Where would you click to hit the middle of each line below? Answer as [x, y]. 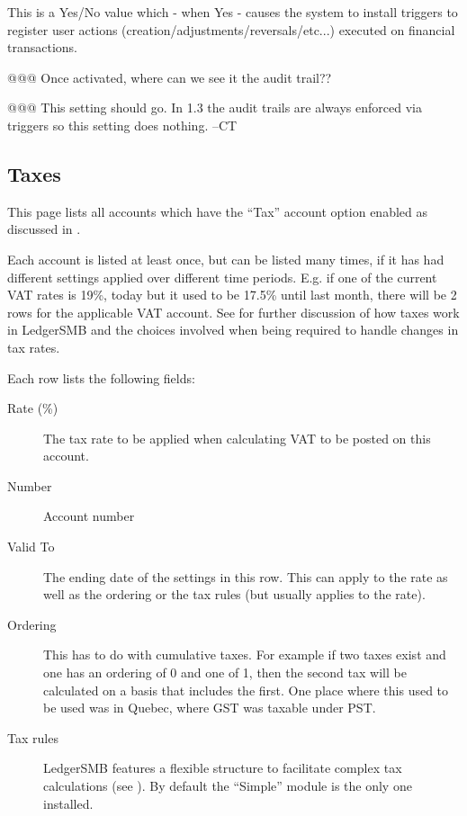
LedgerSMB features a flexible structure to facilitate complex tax [223, 768]
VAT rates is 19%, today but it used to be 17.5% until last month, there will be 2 [232, 295]
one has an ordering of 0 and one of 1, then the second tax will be [225, 673]
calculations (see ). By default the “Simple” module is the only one [228, 786]
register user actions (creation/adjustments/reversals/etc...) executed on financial [231, 29]
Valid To [31, 547]
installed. [68, 803]
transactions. [42, 47]
